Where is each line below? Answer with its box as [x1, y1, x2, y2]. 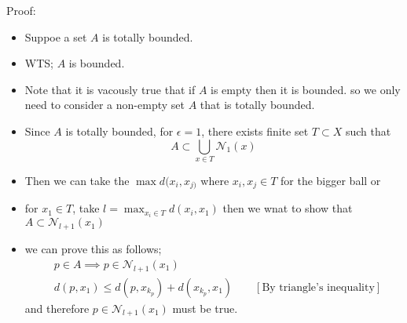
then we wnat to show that [222, 200, 353, 216]
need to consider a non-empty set [24, 96, 185, 113]
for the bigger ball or [280, 172, 381, 188]
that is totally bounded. [200, 96, 315, 113]
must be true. [172, 299, 238, 316]
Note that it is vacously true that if [24, 81, 196, 97]
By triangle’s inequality [262, 281, 375, 293]
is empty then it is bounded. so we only [211, 81, 401, 97]
